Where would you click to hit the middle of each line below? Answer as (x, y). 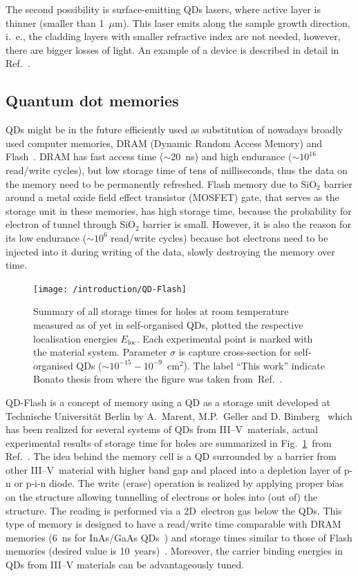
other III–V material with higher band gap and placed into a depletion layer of (173, 469)
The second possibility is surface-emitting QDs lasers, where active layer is (163, 9)
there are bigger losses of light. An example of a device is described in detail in (172, 49)
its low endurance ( (46, 237)
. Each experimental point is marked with (225, 338)
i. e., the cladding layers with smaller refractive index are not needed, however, (173, 36)
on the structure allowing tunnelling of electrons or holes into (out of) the (162, 497)
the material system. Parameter (100, 352)
